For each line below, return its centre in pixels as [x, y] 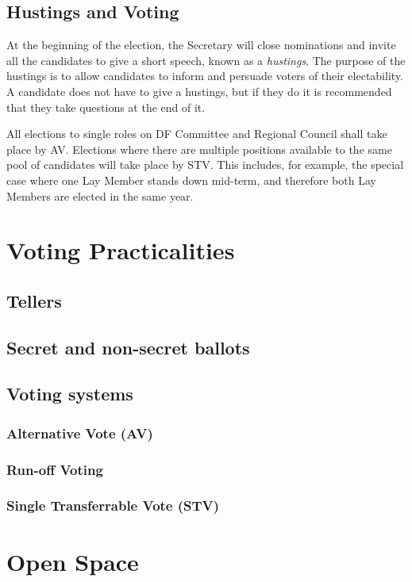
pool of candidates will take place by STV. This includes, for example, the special [205, 165]
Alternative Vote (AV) [80, 433]
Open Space [73, 561]
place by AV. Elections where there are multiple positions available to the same [199, 149]
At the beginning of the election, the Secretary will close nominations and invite [201, 45]
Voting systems [70, 394]
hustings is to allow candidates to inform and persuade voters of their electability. [205, 76]
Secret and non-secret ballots [128, 347]
